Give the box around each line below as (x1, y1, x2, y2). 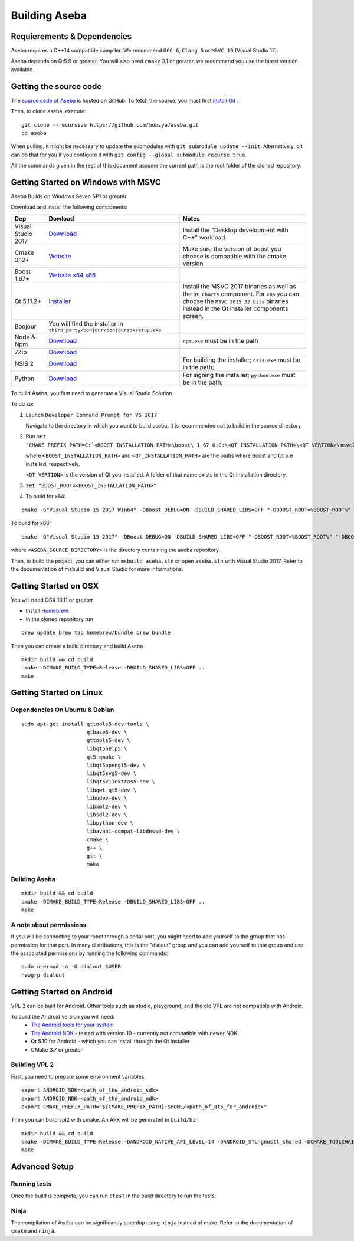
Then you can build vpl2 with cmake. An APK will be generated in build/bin (11, 1117, 199, 1124)
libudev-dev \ (86, 795, 127, 802)
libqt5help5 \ (86, 745, 127, 752)
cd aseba (21, 130, 47, 136)
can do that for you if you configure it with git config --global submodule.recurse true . (11, 151, 247, 158)
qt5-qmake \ (86, 754, 121, 760)
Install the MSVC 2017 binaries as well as (182, 282, 296, 290)
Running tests (11, 1180, 52, 1188)
